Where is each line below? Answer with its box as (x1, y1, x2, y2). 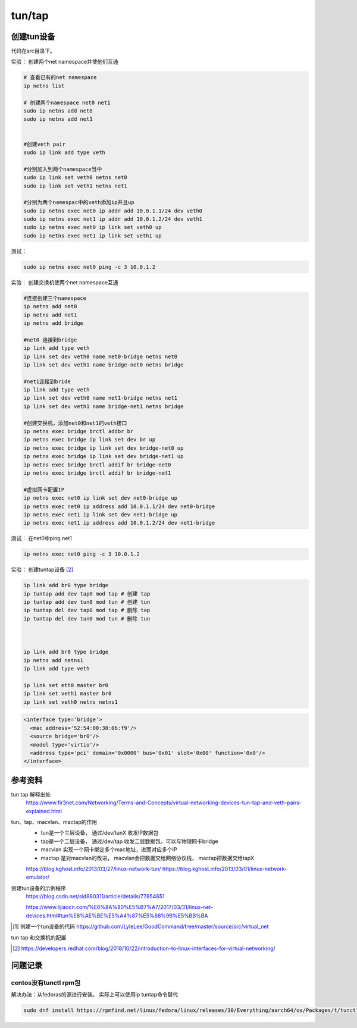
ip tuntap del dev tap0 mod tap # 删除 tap (23, 607, 151, 614)
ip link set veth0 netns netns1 (23, 698, 118, 705)
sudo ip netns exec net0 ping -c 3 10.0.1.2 (23, 264, 156, 270)
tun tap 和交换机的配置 (11, 934, 67, 941)
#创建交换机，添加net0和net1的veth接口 (23, 419, 127, 427)
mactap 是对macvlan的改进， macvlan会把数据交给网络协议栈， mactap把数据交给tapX (40, 854, 255, 861)
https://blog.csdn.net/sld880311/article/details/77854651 (26, 893, 165, 900)
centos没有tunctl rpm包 (11, 979, 81, 987)
